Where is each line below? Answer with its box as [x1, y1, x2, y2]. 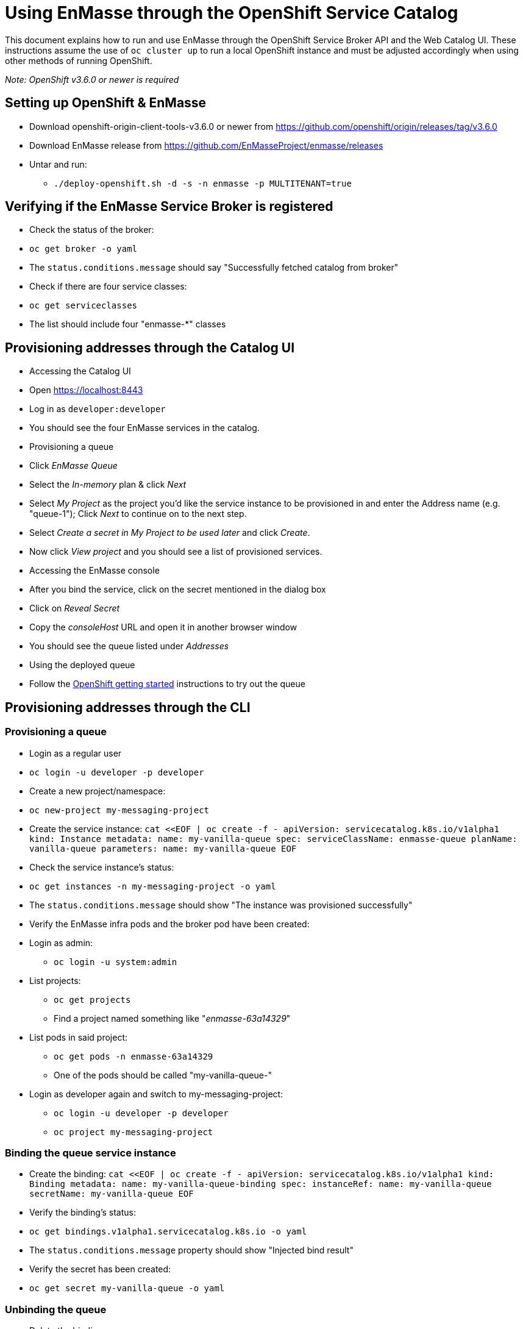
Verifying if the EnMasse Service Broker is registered [5, 199, 333, 215]
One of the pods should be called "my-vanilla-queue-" [54, 1069, 272, 1080]
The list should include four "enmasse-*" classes [29, 319, 226, 330]
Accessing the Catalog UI [29, 366, 131, 377]
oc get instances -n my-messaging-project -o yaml [29, 881, 276, 891]
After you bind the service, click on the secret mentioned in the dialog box [29, 584, 326, 595]
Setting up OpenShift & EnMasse [5, 95, 207, 111]
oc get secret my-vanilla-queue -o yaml [29, 1283, 225, 1294]
